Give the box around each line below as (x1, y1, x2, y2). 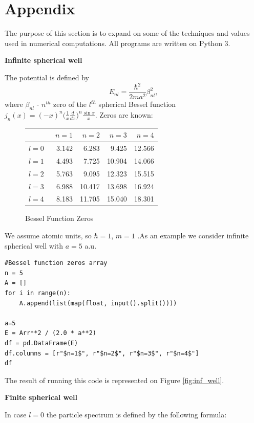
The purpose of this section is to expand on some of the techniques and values (5, 28, 250, 38)
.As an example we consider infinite (137, 230, 249, 241)
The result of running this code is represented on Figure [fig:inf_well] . (5, 374, 224, 385)
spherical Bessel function (98, 99, 176, 109)
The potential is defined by (5, 72, 89, 82)
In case (5, 409, 27, 419)
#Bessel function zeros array (5, 259, 108, 267)
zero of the (53, 99, 87, 109)
